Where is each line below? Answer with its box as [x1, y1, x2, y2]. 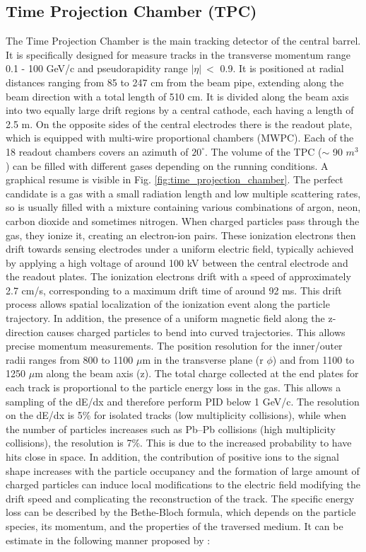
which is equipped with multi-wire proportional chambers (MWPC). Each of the [6, 130, 354, 145]
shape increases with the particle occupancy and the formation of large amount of [6, 463, 360, 478]
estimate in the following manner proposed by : [6, 532, 211, 547]
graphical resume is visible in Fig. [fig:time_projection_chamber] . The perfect [6, 172, 343, 187]
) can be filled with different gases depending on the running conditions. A [6, 158, 329, 173]
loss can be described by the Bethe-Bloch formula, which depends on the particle [6, 505, 356, 519]
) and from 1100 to [272, 352, 355, 367]
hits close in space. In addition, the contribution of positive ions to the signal [6, 449, 339, 464]
